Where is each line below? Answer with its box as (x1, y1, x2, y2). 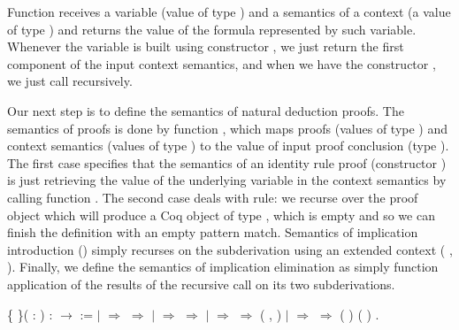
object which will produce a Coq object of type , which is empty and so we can (7, 205, 435, 224)
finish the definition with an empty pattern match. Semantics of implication (7, 223, 418, 242)
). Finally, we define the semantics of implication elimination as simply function (7, 257, 439, 276)
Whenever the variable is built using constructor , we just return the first (7, 37, 404, 56)
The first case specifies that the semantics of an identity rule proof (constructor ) (7, 153, 447, 172)
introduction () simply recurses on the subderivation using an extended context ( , (7, 240, 453, 258)
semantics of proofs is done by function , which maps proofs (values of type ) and (7, 119, 448, 137)
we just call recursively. (7, 72, 133, 90)
